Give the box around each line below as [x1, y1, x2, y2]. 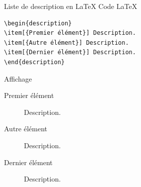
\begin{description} [4, 19, 72, 27]
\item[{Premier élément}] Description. [4, 29, 136, 37]
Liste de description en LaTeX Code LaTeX [4, 1, 138, 11]
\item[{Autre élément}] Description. [4, 39, 129, 46]
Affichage [4, 73, 32, 84]
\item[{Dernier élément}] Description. [4, 49, 136, 56]
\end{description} [4, 58, 65, 66]
